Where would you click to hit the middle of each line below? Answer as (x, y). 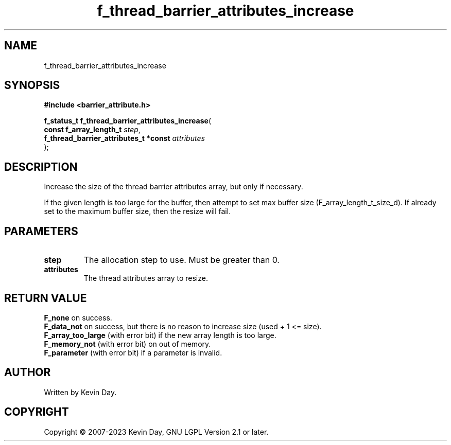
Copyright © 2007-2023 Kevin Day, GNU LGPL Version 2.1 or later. (156, 432)
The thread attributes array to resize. (146, 278)
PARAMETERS (41, 231)
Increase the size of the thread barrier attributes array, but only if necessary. (174, 187)
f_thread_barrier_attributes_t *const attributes (124, 138)
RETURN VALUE (46, 298)
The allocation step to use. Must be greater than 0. (181, 260)
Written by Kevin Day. (80, 392)
